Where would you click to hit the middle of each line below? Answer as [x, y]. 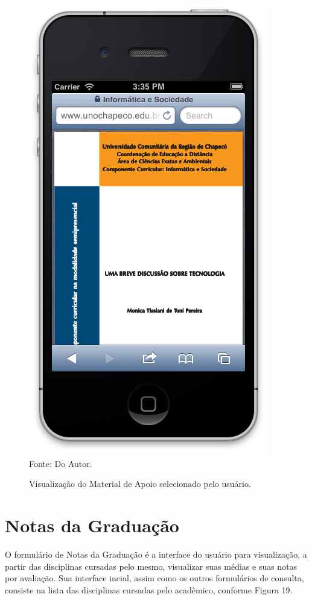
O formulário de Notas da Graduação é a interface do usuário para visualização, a [156, 554]
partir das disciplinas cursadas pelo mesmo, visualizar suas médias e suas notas [151, 566]
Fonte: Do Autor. [61, 463]
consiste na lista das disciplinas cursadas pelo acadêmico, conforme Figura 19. [149, 589]
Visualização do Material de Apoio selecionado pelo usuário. [140, 484]
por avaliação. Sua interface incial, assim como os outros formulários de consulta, [154, 578]
